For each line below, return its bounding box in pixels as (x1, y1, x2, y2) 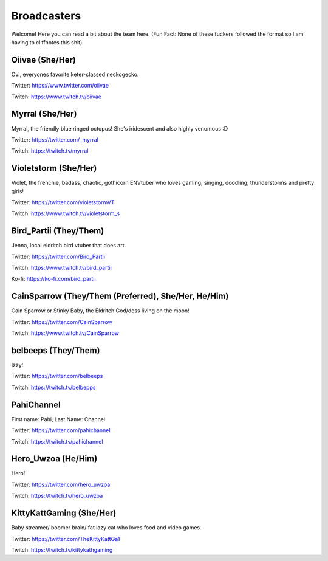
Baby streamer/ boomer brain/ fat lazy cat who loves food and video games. (11, 524, 202, 531)
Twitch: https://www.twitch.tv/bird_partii (11, 264, 112, 272)
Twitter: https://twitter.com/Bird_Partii (11, 253, 106, 260)
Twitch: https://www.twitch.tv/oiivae (11, 93, 101, 100)
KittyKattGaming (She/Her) (11, 508, 117, 518)
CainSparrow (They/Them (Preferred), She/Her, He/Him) (11, 291, 229, 301)
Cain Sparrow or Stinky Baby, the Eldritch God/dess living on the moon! (11, 307, 190, 314)
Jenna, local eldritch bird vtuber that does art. (11, 242, 126, 249)
